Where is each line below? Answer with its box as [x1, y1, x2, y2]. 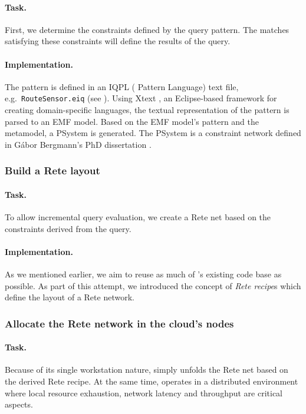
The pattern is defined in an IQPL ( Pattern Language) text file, [5, 80, 239, 92]
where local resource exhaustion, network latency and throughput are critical [5, 386, 283, 399]
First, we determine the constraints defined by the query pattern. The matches [5, 23, 289, 35]
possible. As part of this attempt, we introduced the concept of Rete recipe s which [5, 279, 301, 292]
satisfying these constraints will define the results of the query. [5, 35, 231, 47]
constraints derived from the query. [5, 222, 131, 234]
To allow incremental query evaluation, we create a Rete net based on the [5, 211, 271, 223]
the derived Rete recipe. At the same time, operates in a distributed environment [5, 375, 298, 387]
